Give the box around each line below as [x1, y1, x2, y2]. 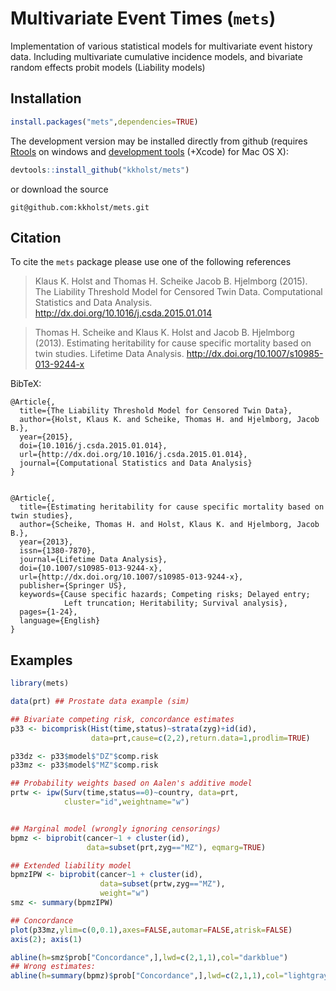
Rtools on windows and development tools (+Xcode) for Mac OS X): [10, 145, 289, 157]
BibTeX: [10, 378, 42, 390]
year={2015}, [19, 432, 74, 442]
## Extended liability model [10, 860, 132, 871]
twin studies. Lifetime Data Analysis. [34, 348, 185, 360]
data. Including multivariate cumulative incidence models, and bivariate [10, 50, 303, 62]
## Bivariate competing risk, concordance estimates [10, 714, 235, 724]
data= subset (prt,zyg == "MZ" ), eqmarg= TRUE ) [86, 842, 267, 852]
